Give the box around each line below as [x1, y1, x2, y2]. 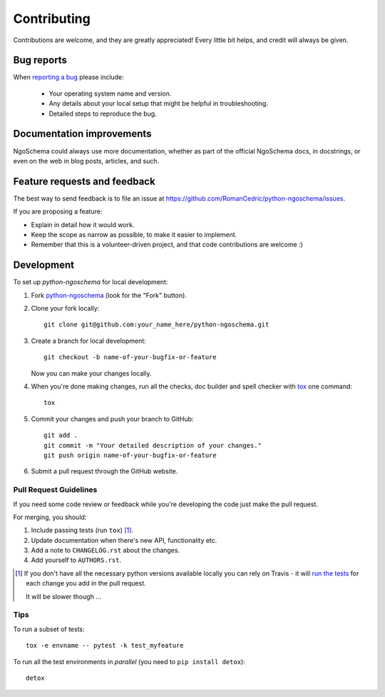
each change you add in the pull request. [26, 579, 146, 588]
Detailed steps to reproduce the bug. [48, 109, 157, 118]
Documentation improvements [13, 128, 152, 140]
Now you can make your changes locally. [31, 368, 152, 378]
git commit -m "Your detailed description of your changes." [43, 441, 262, 449]
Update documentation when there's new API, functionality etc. [31, 536, 217, 544]
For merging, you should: [13, 513, 87, 521]
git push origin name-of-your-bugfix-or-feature [43, 451, 217, 459]
